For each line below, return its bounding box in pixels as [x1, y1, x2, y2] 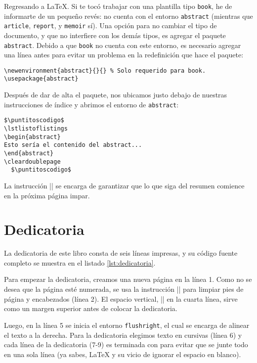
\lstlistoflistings [4, 125, 68, 133]
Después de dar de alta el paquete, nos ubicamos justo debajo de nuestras [4, 90, 227, 100]
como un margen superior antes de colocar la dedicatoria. [4, 303, 177, 314]
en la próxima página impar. [4, 190, 90, 200]
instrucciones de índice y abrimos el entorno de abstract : [4, 99, 179, 109]
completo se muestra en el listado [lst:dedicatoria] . [4, 257, 156, 268]
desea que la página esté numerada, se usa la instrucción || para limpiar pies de [4, 284, 244, 294]
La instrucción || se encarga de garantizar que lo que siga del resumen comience [4, 180, 245, 190]
